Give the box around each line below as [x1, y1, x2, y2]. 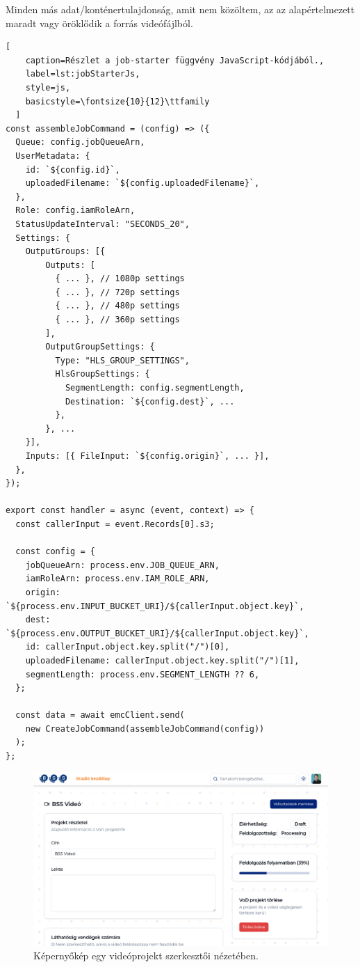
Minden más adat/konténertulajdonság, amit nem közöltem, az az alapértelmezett [6, 2, 355, 16]
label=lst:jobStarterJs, [25, 69, 140, 79]
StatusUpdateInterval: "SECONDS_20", [15, 219, 190, 229]
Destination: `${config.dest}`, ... [65, 396, 235, 407]
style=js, [25, 82, 71, 93]
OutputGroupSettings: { [45, 342, 155, 352]
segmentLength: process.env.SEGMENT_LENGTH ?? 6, [25, 669, 260, 679]
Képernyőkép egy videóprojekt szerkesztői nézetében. [33, 948, 259, 963]
